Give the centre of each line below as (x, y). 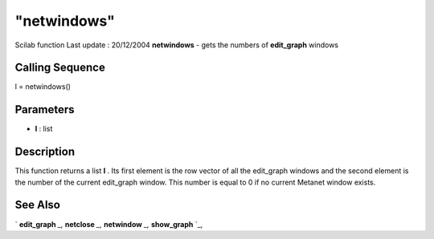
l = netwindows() (43, 87)
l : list (44, 129)
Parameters (45, 109)
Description (45, 152)
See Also (37, 205)
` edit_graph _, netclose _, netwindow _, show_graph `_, (109, 224)
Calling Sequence (60, 68)
